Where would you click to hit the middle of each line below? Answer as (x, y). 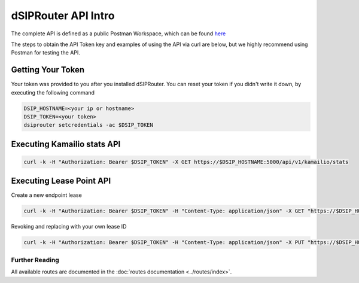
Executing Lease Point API (61, 181)
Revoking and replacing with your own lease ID (69, 227)
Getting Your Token (48, 70)
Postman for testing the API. (46, 53)
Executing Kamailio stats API (66, 144)
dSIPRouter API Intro (63, 16)
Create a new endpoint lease (46, 195)
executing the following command (53, 92)
